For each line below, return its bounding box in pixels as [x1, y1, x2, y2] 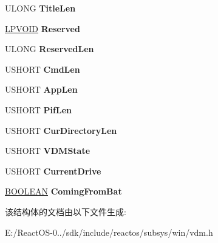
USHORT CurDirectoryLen [5, 124, 117, 136]
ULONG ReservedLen [5, 42, 94, 55]
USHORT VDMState [5, 144, 90, 157]
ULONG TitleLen [5, 2, 76, 14]
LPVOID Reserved [5, 22, 80, 35]
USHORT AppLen [5, 83, 78, 96]
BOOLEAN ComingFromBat [5, 185, 122, 198]
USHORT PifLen [5, 103, 72, 116]
